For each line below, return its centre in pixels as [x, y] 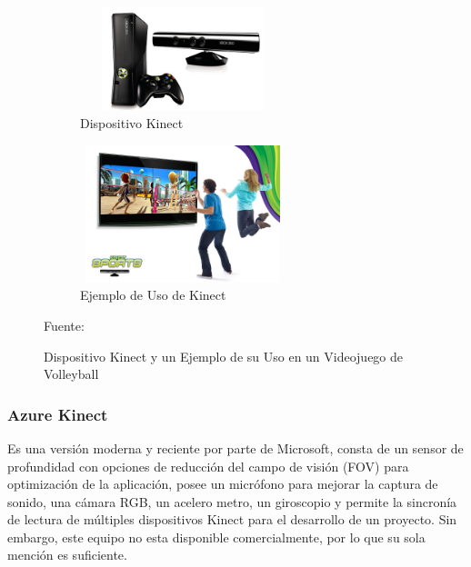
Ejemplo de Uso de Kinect [153, 295]
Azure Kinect [58, 414]
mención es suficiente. [67, 555]
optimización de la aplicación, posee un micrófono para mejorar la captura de [223, 484]
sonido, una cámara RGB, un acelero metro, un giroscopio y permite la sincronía [232, 501]
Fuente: [64, 325]
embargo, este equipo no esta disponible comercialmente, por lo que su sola [216, 537]
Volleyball [71, 374]
